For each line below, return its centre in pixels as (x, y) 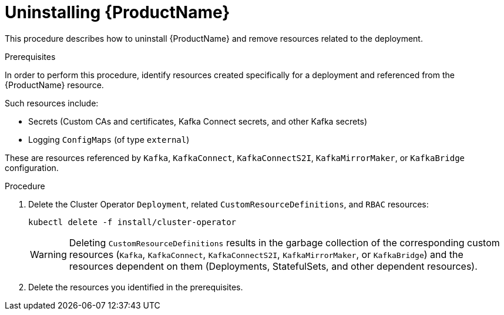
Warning (48, 254)
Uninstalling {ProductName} (117, 12)
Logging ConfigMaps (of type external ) (109, 139)
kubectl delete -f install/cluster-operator (132, 222)
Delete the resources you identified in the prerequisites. (136, 287)
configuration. (32, 167)
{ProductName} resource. (54, 85)
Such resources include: (52, 103)
